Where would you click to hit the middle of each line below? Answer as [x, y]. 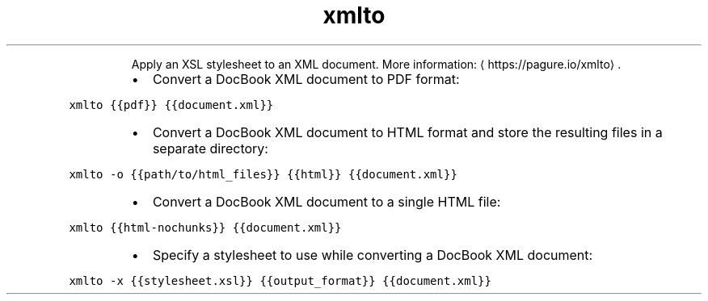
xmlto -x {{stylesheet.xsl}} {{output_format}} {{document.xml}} [280, 280]
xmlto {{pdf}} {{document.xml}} [171, 105]
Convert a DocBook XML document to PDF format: [306, 79]
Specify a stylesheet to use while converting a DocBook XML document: [373, 255]
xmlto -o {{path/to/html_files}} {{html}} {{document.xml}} [263, 174]
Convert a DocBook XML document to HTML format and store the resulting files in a [407, 132]
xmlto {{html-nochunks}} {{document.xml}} [205, 227]
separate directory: [210, 148]
